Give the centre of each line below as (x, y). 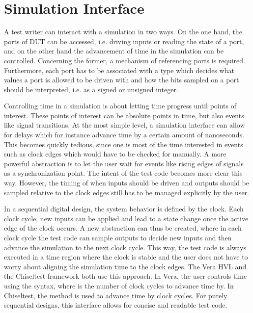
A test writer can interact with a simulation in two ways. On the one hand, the (123, 32)
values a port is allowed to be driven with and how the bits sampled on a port (122, 80)
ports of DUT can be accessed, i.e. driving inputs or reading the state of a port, (124, 41)
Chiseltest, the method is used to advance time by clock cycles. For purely (116, 295)
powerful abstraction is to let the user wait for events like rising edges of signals (124, 163)
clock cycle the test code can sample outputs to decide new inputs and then (118, 237)
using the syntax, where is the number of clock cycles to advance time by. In (119, 285)
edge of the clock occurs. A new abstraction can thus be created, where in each (123, 228)
